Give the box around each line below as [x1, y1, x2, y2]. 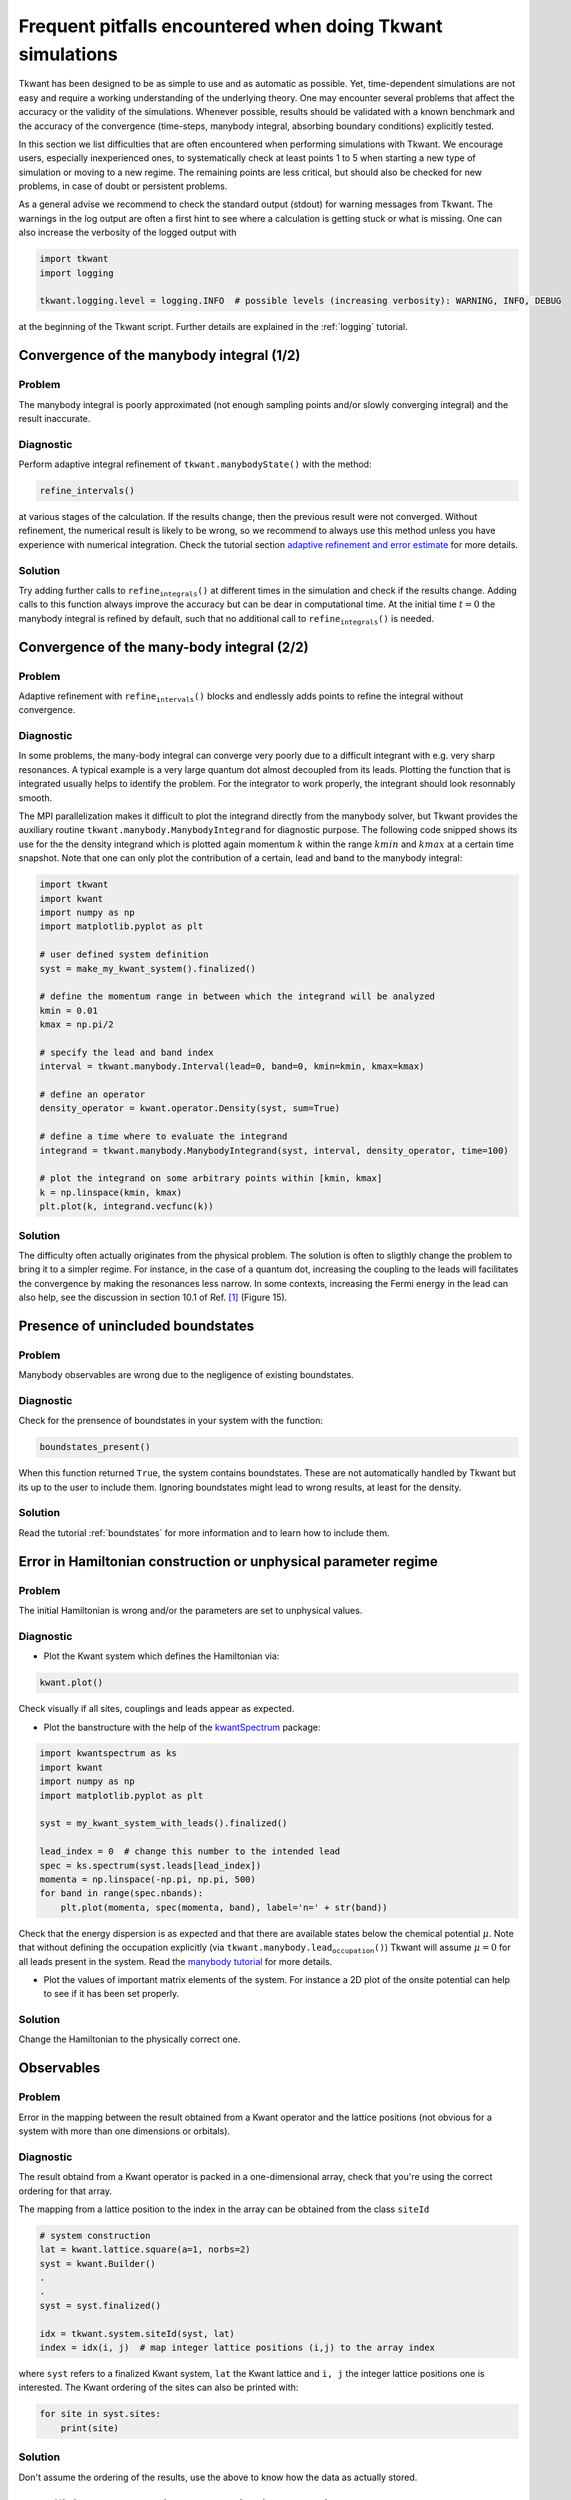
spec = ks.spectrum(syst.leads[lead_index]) [39, 1860, 262, 1871]
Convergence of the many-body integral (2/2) [18, 638, 309, 655]
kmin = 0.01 [39, 1005, 99, 1016]
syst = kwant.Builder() [39, 2258, 157, 2269]
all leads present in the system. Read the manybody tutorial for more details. [18, 1955, 333, 1967]
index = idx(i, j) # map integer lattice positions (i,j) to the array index [39, 2342, 435, 2354]
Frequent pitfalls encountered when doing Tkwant [18, 15, 444, 37]
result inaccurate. [18, 412, 91, 424]
